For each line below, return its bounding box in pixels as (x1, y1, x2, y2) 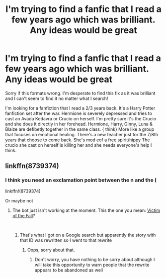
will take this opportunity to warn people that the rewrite (34, 262, 150, 268)
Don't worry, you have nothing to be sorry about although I (34, 256, 155, 262)
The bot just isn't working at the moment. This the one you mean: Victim (12, 207, 161, 213)
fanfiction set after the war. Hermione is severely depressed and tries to (5, 110, 153, 116)
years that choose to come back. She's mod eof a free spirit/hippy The (5, 137, 150, 143)
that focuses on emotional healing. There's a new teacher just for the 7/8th (5, 131, 158, 137)
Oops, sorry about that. (27, 247, 75, 253)
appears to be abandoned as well (34, 267, 103, 273)
